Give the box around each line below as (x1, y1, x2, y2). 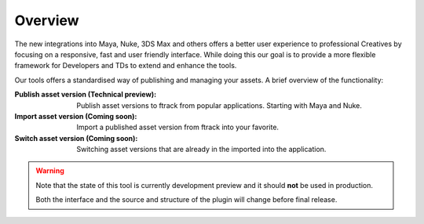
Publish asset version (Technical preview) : (14, 90, 157, 99)
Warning (35, 166, 64, 175)
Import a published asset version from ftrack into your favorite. (76, 122, 279, 132)
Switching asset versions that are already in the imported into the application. (76, 145, 327, 154)
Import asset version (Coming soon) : (14, 111, 137, 121)
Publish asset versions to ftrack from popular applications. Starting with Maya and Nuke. (76, 100, 363, 110)
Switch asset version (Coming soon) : (14, 133, 138, 143)
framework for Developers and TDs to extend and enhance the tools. (14, 61, 237, 70)
